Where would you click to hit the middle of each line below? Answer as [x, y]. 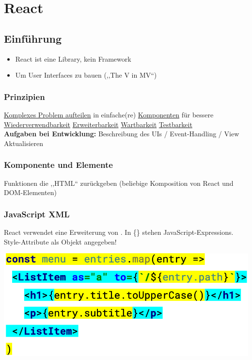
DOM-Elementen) [30, 192]
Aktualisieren [24, 143]
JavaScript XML [37, 214]
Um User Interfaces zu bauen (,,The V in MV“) [86, 75]
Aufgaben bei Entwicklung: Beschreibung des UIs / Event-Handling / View [122, 134]
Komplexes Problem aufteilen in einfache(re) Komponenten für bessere [109, 114]
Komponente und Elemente [58, 165]
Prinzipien [24, 96]
